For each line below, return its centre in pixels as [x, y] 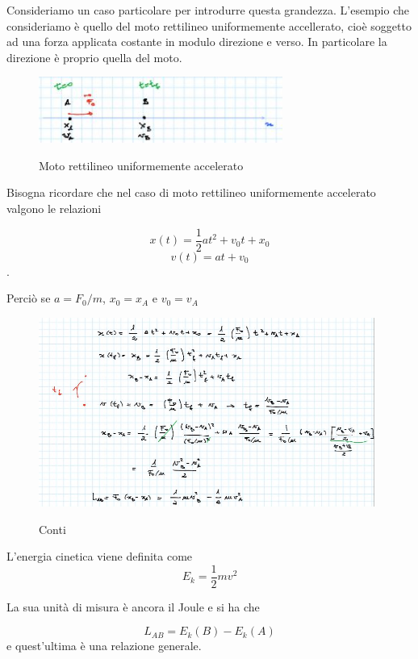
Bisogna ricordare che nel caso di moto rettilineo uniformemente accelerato [191, 192]
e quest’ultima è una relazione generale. [104, 646]
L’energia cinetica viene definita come [100, 556]
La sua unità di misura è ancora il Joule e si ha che [133, 606]
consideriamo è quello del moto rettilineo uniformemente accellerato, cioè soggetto [209, 25]
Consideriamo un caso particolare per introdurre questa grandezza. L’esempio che [208, 10]
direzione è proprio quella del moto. [94, 57]
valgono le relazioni [54, 209]
